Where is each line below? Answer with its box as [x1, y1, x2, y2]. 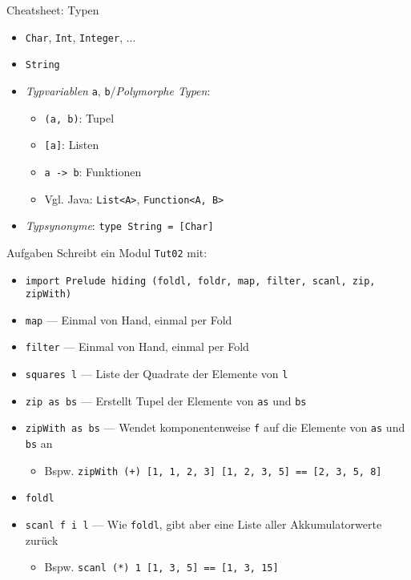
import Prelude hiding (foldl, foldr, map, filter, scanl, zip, [25, 275, 376, 287]
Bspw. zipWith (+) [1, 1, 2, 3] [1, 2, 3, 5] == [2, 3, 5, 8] [44, 461, 382, 478]
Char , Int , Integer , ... [25, 28, 136, 45]
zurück [25, 531, 58, 548]
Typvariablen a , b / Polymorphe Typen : [25, 82, 211, 99]
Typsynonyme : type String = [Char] [25, 217, 214, 234]
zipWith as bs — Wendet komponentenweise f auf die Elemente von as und [25, 419, 405, 436]
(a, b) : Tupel [44, 109, 115, 126]
